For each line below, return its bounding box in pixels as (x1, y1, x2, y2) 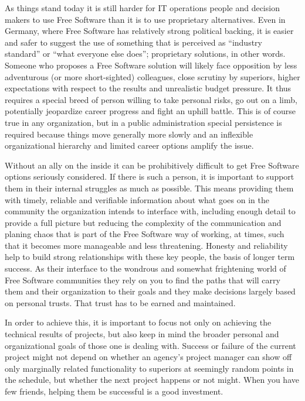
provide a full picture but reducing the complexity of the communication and (5, 216, 282, 228)
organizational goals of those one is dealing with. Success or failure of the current (5, 339, 296, 351)
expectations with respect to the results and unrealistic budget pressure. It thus (5, 82, 292, 94)
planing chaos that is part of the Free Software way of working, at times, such (5, 228, 284, 240)
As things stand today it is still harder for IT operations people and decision (5, 2, 280, 13)
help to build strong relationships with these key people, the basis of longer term (5, 251, 295, 263)
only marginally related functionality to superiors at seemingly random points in (5, 362, 294, 374)
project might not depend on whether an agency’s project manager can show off (5, 351, 292, 363)
